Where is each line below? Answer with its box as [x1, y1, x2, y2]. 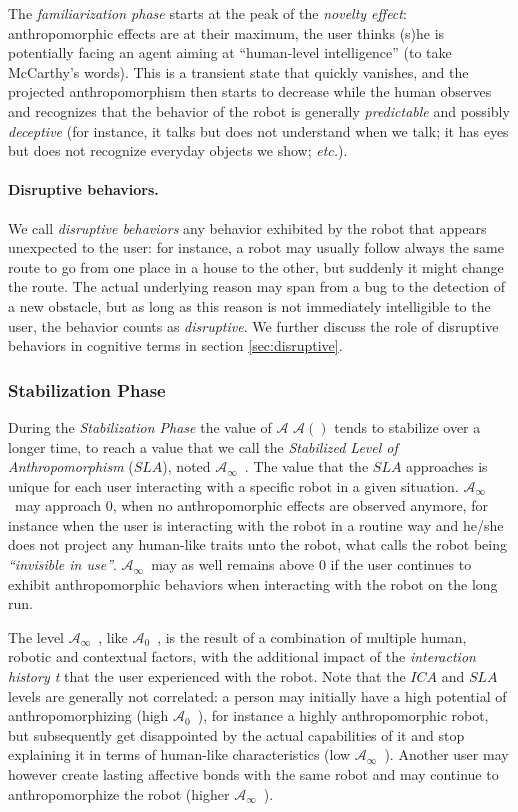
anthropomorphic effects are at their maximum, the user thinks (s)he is [8, 22, 445, 43]
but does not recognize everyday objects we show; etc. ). [8, 140, 348, 161]
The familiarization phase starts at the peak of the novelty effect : [8, 3, 407, 23]
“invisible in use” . [8, 554, 117, 575]
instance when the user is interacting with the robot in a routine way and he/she [8, 514, 504, 535]
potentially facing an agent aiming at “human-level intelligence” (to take [8, 42, 452, 63]
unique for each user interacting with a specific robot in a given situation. [8, 475, 459, 496]
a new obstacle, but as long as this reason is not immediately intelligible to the [8, 295, 491, 316]
